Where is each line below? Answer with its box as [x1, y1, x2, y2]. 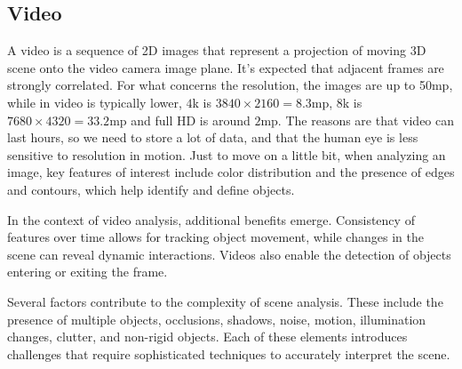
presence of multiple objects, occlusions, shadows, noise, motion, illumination [7, 309, 426, 328]
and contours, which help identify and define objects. [7, 180, 295, 198]
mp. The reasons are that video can [260, 110, 455, 129]
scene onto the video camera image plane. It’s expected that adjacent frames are [7, 58, 444, 76]
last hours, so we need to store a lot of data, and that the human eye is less [7, 128, 418, 147]
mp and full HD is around [109, 110, 251, 129]
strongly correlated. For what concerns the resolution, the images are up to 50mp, [7, 76, 453, 94]
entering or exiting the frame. [7, 262, 168, 281]
